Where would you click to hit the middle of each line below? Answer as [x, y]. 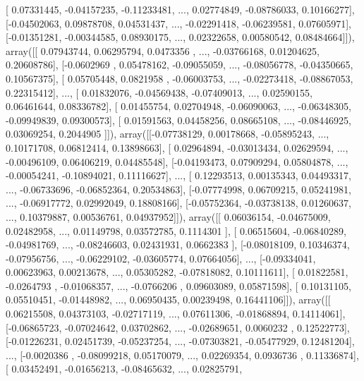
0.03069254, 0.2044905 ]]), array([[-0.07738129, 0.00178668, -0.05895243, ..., [168, 134]
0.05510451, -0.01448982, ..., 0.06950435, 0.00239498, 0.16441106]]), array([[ [168, 300]
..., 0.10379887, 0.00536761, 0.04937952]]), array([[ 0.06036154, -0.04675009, [168, 216]
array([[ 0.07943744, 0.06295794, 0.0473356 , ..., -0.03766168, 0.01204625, [163, 50]
